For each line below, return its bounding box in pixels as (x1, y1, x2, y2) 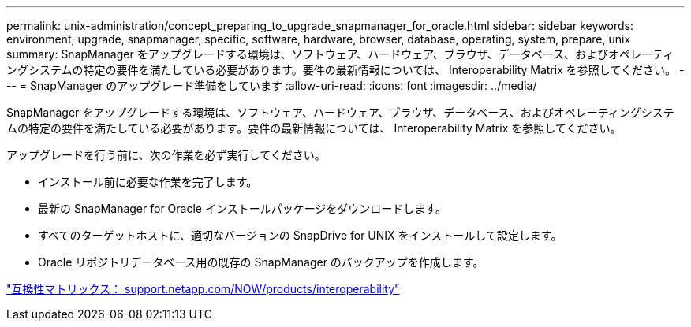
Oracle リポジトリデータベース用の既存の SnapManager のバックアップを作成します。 (38, 255, 484, 269)
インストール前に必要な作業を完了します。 (38, 175, 258, 188)
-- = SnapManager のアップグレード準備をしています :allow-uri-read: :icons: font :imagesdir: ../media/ (6, 79, 537, 92)
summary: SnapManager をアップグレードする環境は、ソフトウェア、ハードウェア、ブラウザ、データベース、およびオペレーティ (6, 47, 674, 61)
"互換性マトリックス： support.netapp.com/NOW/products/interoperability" (6, 282, 400, 295)
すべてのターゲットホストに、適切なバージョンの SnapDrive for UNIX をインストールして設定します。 (38, 229, 562, 242)
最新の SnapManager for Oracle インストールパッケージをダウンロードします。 (38, 202, 446, 215)
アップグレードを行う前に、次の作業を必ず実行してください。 (6, 148, 326, 162)
